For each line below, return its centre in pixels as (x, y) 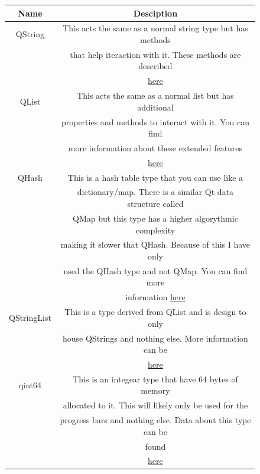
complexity (155, 230)
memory (155, 390)
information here (155, 297)
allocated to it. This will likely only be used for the (155, 405)
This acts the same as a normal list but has (155, 95)
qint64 (30, 384)
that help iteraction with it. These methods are (155, 54)
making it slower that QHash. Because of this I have (155, 244)
